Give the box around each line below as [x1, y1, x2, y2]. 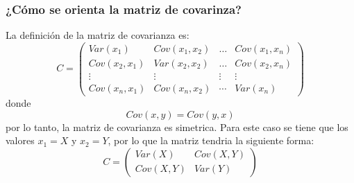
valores [6, 133, 35, 148]
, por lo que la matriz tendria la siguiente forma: [108, 133, 314, 148]
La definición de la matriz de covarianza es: [6, 28, 189, 42]
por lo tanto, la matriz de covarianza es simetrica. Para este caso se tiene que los [6, 119, 348, 134]
